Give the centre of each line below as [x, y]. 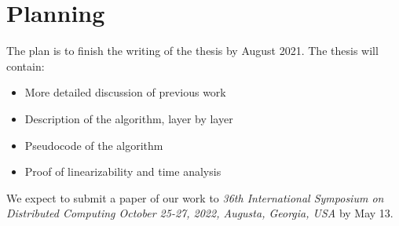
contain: [26, 66]
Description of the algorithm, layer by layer [129, 118]
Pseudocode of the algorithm [94, 145]
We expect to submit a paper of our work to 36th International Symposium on [195, 197]
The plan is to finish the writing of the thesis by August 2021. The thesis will [192, 51]
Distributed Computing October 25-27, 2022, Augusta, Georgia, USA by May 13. [200, 213]
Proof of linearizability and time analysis [123, 171]
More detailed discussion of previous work [125, 92]
